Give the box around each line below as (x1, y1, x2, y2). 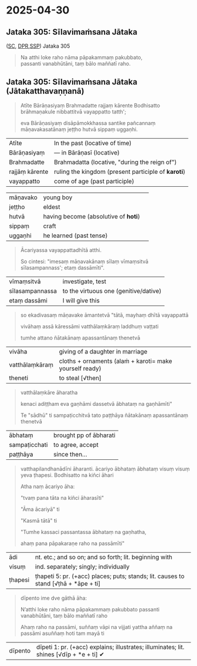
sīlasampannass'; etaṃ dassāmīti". (20, 264, 104, 271)
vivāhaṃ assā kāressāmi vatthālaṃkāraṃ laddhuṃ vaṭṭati (20, 322, 159, 329)
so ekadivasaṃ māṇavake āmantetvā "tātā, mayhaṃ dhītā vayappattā (20, 311, 189, 318)
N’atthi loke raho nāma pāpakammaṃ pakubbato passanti (20, 606, 160, 613)
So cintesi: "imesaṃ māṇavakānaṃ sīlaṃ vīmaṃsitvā (20, 258, 148, 265)
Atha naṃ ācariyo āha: (20, 483, 75, 490)
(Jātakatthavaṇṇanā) (6, 86, 84, 96)
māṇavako (9, 193, 38, 201)
